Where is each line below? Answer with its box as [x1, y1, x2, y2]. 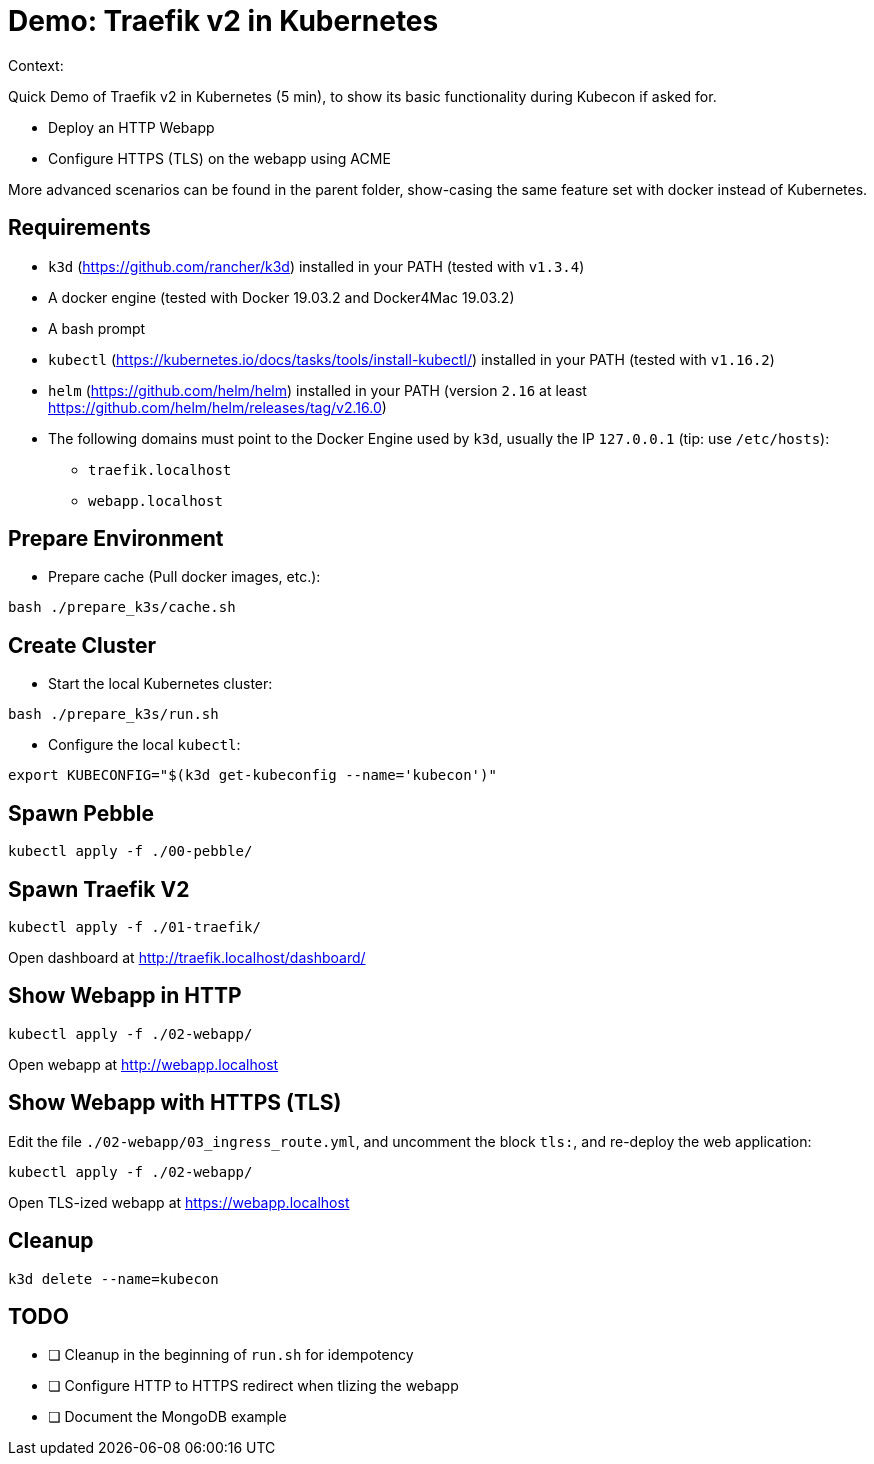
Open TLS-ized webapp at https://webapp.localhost [8, 1193, 350, 1211]
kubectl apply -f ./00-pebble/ [8, 843, 253, 860]
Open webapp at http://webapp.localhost [8, 1055, 279, 1073]
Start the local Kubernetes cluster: [48, 675, 273, 693]
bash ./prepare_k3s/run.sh [8, 706, 219, 723]
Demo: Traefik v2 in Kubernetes [8, 4, 439, 38]
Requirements [8, 215, 151, 241]
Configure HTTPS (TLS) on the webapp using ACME [48, 149, 391, 167]
